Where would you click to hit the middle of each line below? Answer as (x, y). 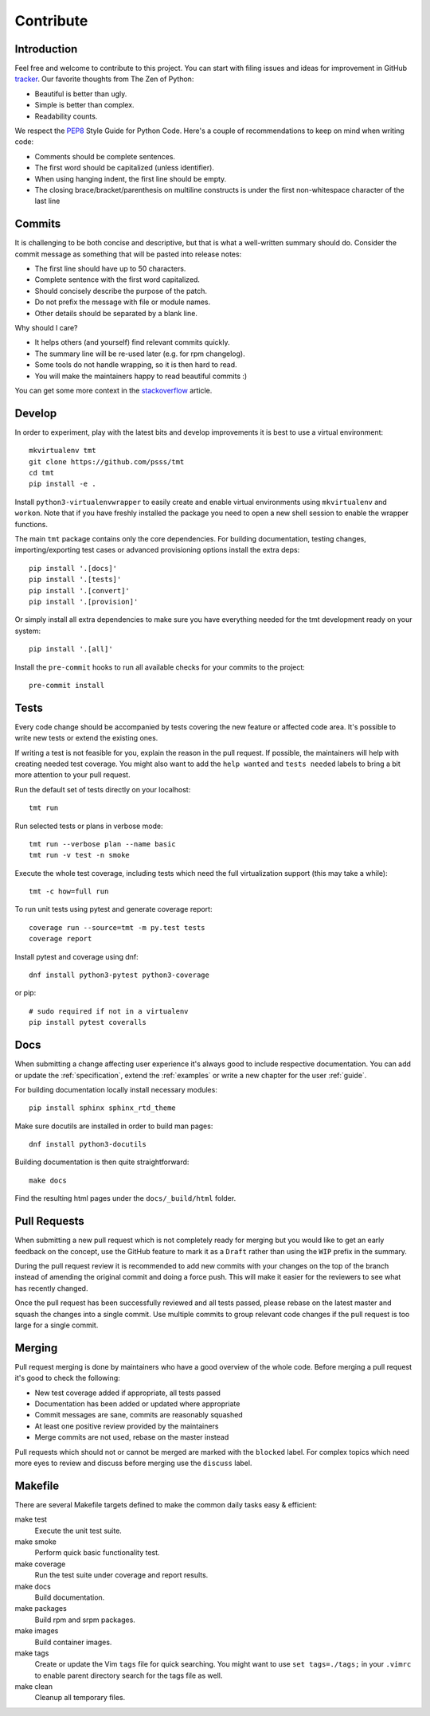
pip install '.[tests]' (75, 580)
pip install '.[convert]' (80, 590)
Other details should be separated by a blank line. (116, 313)
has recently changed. (51, 1288)
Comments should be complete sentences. (105, 156)
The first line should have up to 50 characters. (110, 269)
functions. (31, 524)
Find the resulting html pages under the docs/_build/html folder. (125, 1198)
